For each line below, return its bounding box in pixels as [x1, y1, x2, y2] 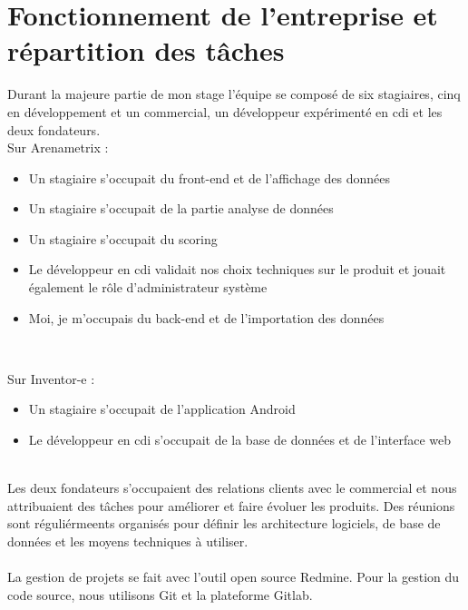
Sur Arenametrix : [7, 138, 109, 157]
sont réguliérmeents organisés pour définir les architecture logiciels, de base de [7, 514, 441, 533]
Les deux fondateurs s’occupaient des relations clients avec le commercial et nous [7, 478, 457, 497]
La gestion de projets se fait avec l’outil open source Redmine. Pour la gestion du [7, 567, 460, 586]
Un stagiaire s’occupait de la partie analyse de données [28, 199, 334, 218]
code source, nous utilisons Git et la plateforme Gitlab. [7, 585, 313, 604]
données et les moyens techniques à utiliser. [7, 532, 249, 550]
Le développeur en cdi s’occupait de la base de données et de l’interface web [28, 430, 451, 449]
